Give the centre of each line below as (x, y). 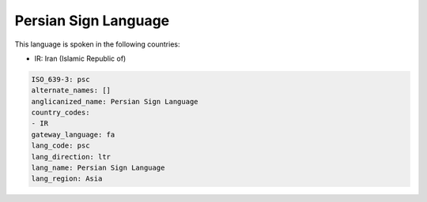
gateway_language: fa (73, 135)
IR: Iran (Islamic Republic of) (80, 58)
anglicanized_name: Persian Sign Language (115, 101)
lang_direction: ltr (71, 157)
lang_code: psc (60, 146)
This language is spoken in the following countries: (97, 44)
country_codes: (60, 113)
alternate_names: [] (71, 90)
